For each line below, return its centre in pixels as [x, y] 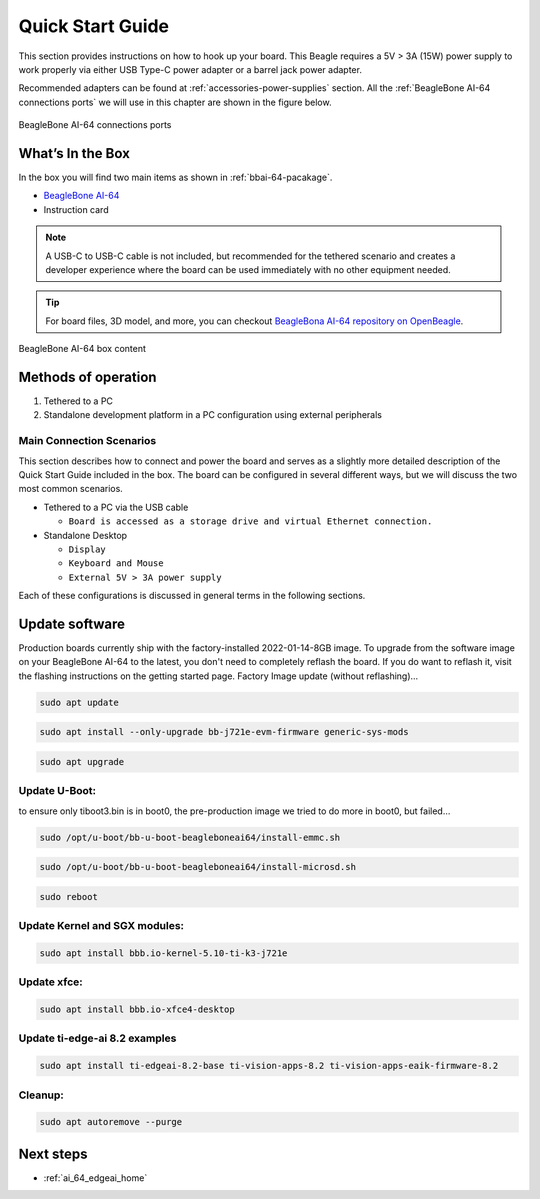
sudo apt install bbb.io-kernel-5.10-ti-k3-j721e [163, 953]
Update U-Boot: [57, 791]
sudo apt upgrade [82, 761]
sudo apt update [79, 702]
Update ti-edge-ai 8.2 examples [97, 1038]
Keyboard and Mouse [116, 563]
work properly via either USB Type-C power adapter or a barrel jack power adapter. [190, 69]
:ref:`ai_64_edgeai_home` [95, 1177]
